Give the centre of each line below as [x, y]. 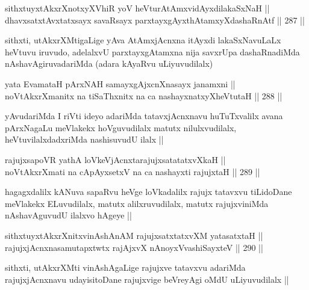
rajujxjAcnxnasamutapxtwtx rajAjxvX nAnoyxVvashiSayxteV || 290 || [134, 247]
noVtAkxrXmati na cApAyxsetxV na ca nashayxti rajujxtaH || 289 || [133, 171]
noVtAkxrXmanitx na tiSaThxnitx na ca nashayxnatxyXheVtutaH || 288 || [144, 95]
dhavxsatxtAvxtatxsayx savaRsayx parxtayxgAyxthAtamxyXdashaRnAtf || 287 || [155, 20]
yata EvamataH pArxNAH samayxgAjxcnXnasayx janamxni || [120, 83]
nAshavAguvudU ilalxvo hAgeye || [68, 215]
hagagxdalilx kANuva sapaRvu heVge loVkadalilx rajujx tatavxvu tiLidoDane [148, 192]
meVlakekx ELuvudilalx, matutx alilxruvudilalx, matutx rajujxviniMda [137, 203]
